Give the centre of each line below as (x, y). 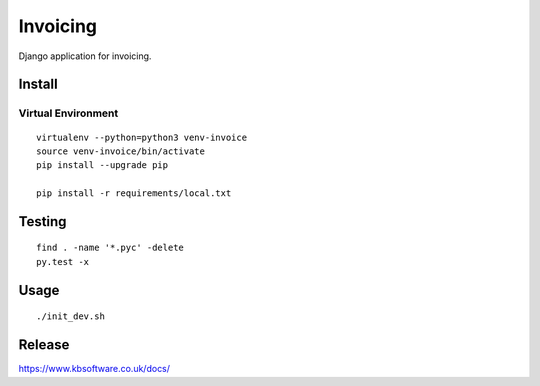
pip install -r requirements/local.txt (134, 193)
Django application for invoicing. (85, 56)
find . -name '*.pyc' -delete (110, 248)
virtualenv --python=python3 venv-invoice (142, 137)
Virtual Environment (68, 113)
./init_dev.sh (70, 316)
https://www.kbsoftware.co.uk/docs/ (94, 369)
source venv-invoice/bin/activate (120, 151)
